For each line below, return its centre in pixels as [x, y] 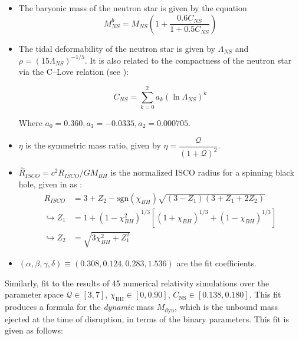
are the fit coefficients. [216, 263]
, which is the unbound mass [226, 307]
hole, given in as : [50, 184]
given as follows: [34, 330]
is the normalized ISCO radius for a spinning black [202, 172]
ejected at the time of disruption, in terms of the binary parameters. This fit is [147, 318]
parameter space [34, 294]
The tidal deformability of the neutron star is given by [117, 48]
